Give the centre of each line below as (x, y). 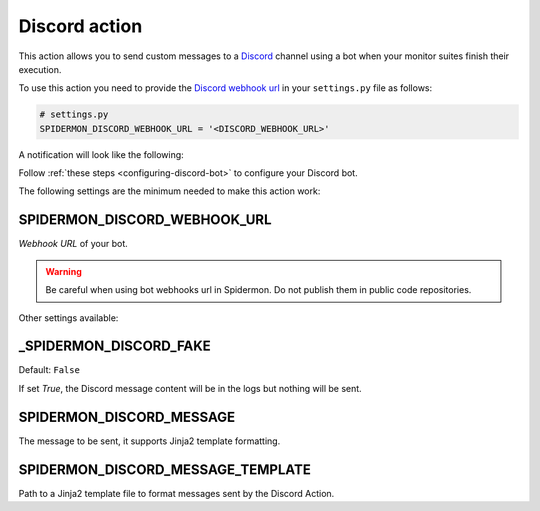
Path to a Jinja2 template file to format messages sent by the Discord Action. (176, 493)
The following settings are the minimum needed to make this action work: (169, 191)
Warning (63, 271)
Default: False (49, 370)
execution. (40, 69)
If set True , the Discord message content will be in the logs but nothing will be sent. (190, 388)
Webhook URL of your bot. (73, 244)
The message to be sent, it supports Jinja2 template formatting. (149, 441)
